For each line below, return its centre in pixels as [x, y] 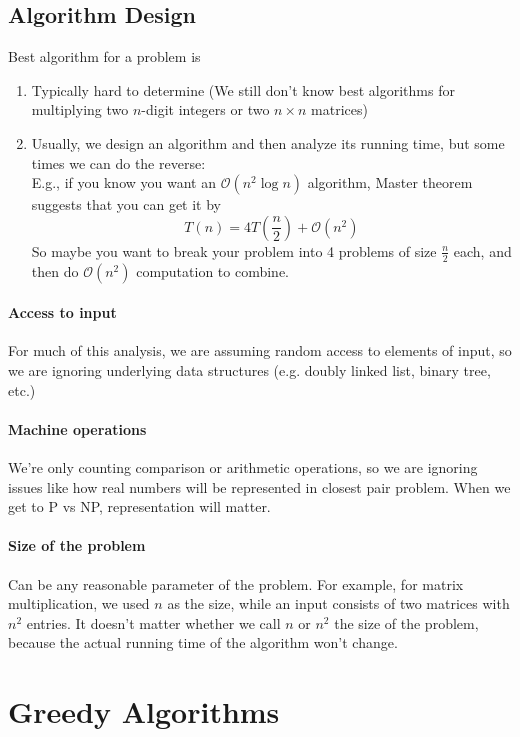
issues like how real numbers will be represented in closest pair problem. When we [259, 486]
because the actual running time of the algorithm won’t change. [203, 642]
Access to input [62, 312]
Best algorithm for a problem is [104, 56]
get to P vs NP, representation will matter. [139, 506]
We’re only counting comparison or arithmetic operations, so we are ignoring [243, 466]
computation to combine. [212, 270]
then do [55, 270]
